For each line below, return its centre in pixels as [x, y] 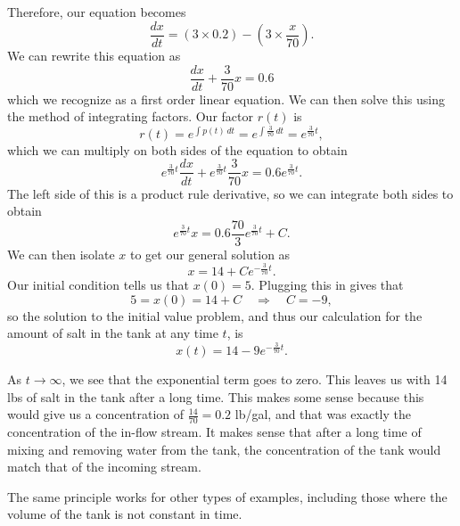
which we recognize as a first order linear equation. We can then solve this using [226, 99]
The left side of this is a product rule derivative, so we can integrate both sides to [230, 193]
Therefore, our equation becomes [97, 12]
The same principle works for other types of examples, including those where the [227, 496]
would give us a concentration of [96, 414]
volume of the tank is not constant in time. [125, 514]
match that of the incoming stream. [104, 467]
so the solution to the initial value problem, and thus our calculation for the [215, 315]
